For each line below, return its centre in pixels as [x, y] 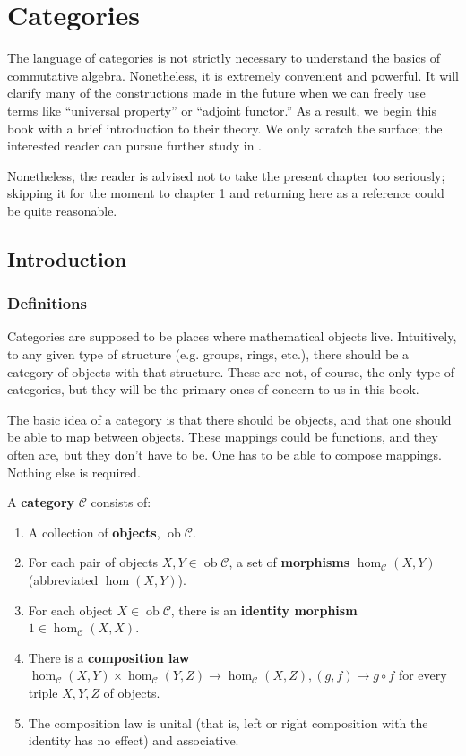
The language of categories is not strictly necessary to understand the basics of [224, 58]
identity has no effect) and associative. [134, 740]
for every [423, 675]
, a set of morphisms [289, 562]
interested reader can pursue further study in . [135, 146]
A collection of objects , [94, 532]
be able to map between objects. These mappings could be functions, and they [223, 437]
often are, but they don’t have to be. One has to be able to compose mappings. [224, 455]
